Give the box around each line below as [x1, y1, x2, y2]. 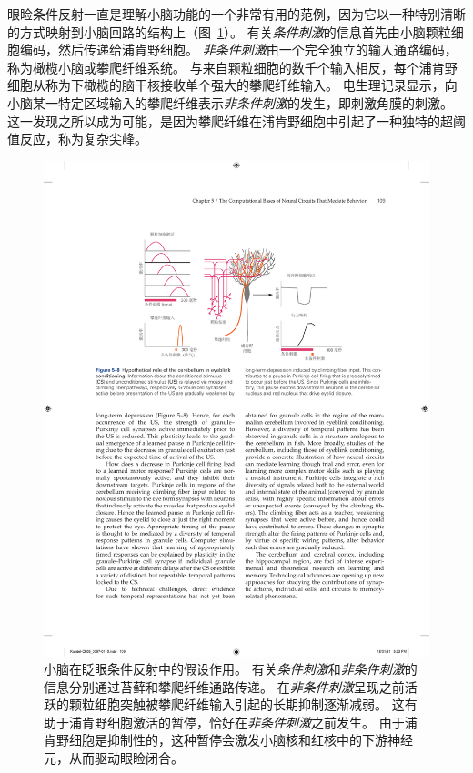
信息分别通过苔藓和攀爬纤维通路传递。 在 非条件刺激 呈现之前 [44, 677, 405, 696]
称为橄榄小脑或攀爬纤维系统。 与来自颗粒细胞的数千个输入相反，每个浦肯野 [7, 57, 458, 76]
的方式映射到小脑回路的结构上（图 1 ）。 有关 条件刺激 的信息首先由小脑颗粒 [7, 22, 451, 41]
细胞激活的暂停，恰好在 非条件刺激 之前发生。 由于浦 [106, 712, 418, 731]
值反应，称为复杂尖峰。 [7, 129, 147, 148]
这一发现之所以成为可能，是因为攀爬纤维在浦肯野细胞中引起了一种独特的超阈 [7, 111, 466, 130]
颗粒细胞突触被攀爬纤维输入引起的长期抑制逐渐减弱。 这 [68, 695, 405, 714]
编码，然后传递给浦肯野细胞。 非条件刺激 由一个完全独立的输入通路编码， [19, 40, 458, 59]
